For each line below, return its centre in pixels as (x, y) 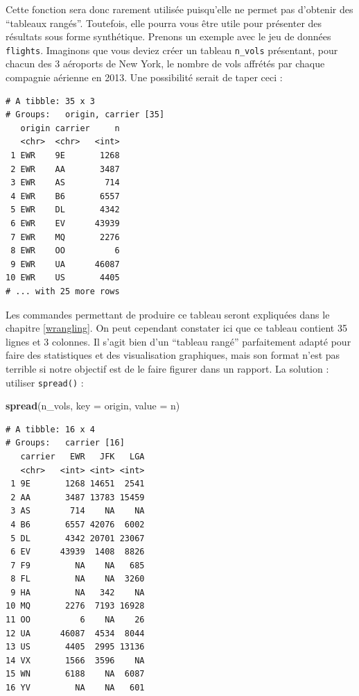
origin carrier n (70, 128)
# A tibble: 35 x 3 (50, 101)
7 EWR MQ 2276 (65, 237)
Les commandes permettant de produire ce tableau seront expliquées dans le (168, 314)
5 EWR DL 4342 (65, 210)
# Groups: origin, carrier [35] (85, 115)
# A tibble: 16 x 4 (50, 429)
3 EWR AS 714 (65, 183)
